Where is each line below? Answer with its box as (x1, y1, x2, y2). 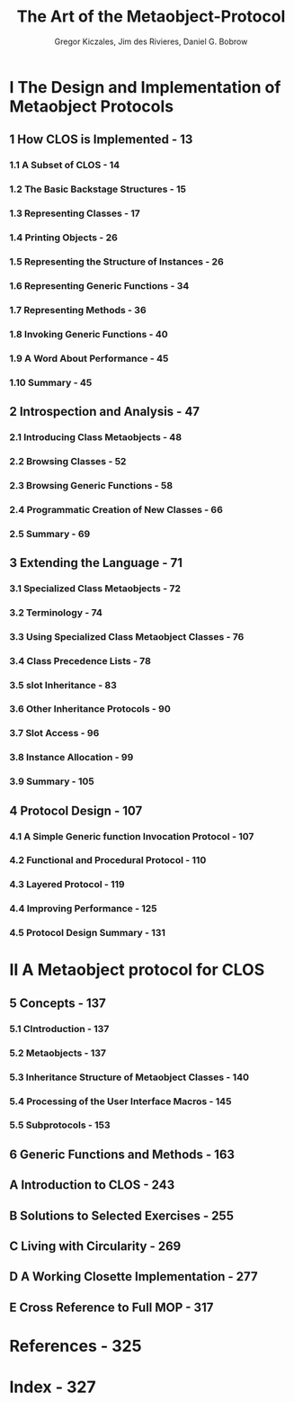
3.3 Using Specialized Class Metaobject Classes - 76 (9, 630, 245, 643)
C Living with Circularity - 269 (9, 1238, 182, 1254)
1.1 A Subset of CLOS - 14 (9, 159, 120, 172)
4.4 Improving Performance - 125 (9, 903, 157, 915)
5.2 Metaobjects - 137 (9, 1047, 106, 1059)
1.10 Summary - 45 (9, 376, 93, 389)
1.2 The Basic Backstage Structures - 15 (9, 183, 187, 195)
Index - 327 (9, 1377, 96, 1398)
